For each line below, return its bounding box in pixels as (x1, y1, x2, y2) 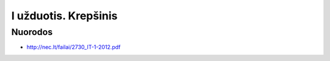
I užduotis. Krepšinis (11, 9, 118, 22)
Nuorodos (11, 27, 53, 37)
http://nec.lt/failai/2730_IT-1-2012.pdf (26, 43, 121, 51)
